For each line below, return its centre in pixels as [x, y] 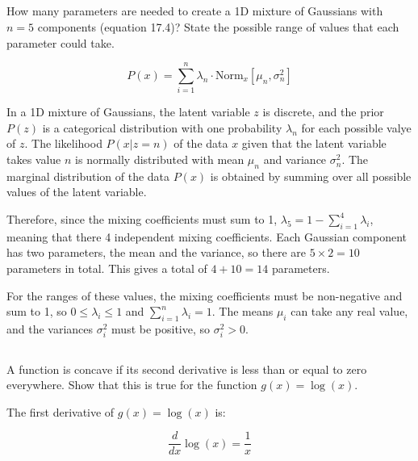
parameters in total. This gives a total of [107, 268]
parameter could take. [61, 42]
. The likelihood [63, 143]
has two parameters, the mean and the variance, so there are [156, 252]
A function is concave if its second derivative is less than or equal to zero [187, 369]
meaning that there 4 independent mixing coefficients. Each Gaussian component [207, 236]
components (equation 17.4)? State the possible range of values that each [218, 26]
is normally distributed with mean [160, 159]
